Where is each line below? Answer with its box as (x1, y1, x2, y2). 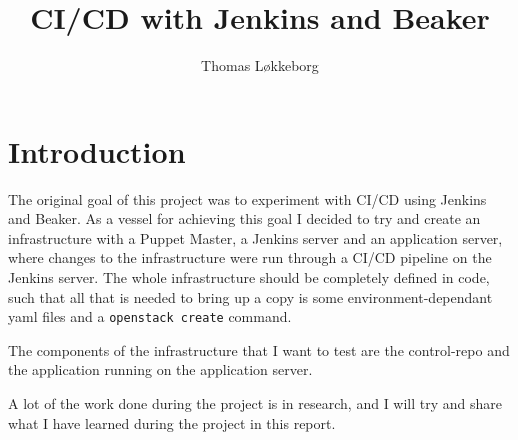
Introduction (8, 130, 186, 171)
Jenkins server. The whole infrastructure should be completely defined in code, (8, 267, 490, 288)
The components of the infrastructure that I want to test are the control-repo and (8, 339, 510, 360)
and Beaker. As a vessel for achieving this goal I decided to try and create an (8, 208, 481, 229)
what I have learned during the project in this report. (8, 412, 336, 433)
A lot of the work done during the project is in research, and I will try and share (8, 393, 503, 414)
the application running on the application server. (8, 359, 313, 380)
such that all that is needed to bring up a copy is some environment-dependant (8, 286, 493, 307)
